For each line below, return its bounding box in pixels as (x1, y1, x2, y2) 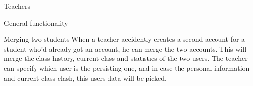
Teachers (4, 1, 30, 11)
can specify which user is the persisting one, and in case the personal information (4, 62, 250, 73)
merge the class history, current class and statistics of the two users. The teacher (4, 53, 248, 63)
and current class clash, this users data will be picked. (4, 72, 167, 83)
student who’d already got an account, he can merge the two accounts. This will (4, 43, 247, 54)
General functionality (4, 17, 68, 28)
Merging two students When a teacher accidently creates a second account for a (4, 34, 245, 44)
